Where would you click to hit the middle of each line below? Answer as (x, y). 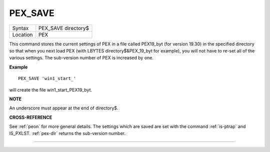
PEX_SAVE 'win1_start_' (47, 78)
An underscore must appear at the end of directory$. (64, 108)
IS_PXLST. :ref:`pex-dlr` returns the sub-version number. (67, 133)
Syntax (20, 28)
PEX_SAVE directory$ (64, 28)
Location (22, 34)
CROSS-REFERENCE (31, 117)
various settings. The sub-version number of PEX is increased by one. (81, 58)
